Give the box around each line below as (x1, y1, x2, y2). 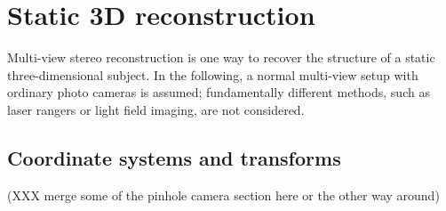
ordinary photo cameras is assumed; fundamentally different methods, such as (7, 83, 430, 101)
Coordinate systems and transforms (7, 143, 341, 171)
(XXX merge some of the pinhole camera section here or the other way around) (7, 185, 440, 204)
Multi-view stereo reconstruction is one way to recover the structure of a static (7, 48, 435, 67)
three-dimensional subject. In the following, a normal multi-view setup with (7, 65, 418, 84)
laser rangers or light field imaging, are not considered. (7, 100, 305, 118)
